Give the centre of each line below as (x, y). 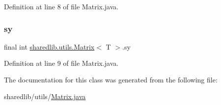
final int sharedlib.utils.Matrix (49, 46)
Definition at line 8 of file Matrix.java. (61, 6)
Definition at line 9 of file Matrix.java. (61, 63)
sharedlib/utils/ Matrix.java (45, 96)
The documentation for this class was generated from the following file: (111, 79)
